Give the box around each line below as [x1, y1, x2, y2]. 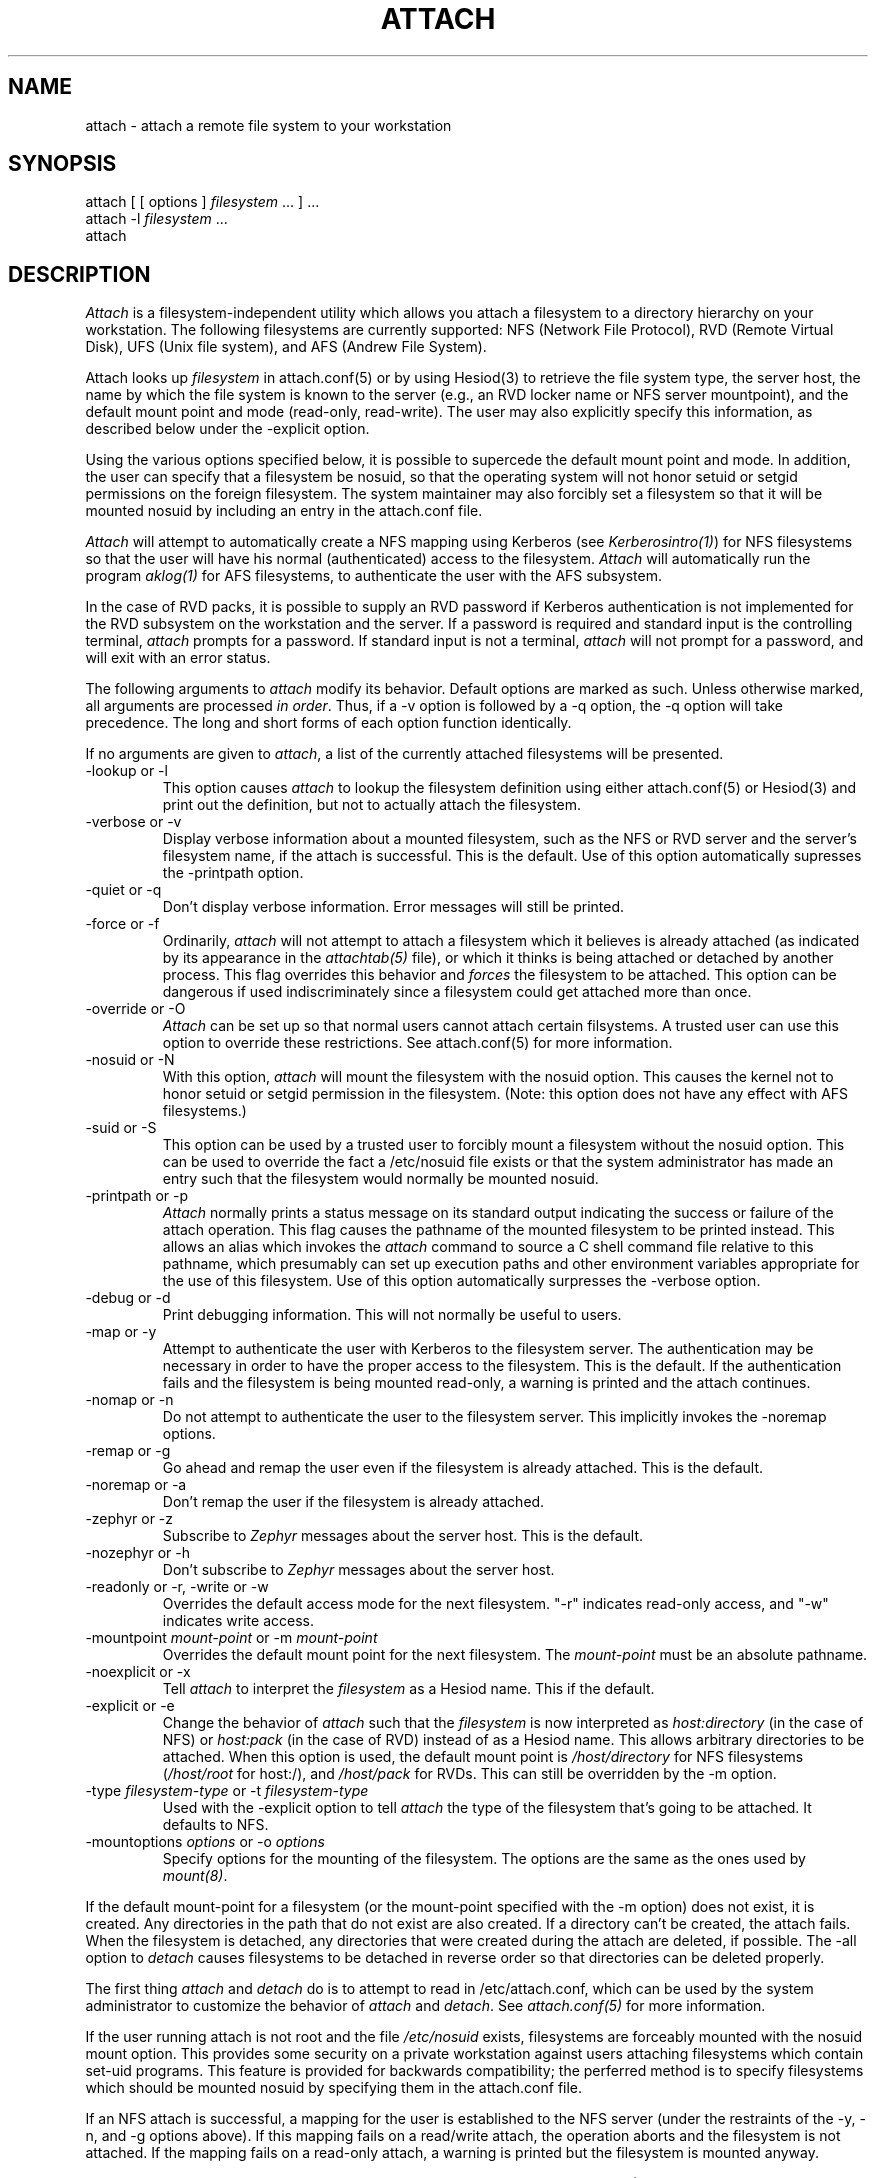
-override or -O [85, 1000, 186, 1018]
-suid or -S [85, 1119, 157, 1137]
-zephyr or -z [85, 1510, 174, 1528]
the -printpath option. [162, 864, 304, 882]
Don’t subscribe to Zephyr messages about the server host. [162, 1561, 555, 1579]
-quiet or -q [85, 881, 162, 899]
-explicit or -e [85, 1697, 175, 1715]
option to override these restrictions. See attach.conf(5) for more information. [162, 1034, 673, 1052]
